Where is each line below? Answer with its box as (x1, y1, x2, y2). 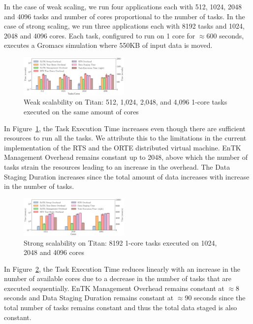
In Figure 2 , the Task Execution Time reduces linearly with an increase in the (4, 263, 240, 274)
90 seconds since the (185, 292, 246, 303)
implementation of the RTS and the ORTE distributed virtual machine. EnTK (4, 142, 241, 152)
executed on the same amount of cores (24, 107, 139, 117)
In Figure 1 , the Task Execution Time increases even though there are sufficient (4, 123, 246, 133)
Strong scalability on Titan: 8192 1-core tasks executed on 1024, (24, 237, 217, 248)
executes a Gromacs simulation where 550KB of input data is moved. (4, 40, 213, 50)
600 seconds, (206, 30, 244, 40)
